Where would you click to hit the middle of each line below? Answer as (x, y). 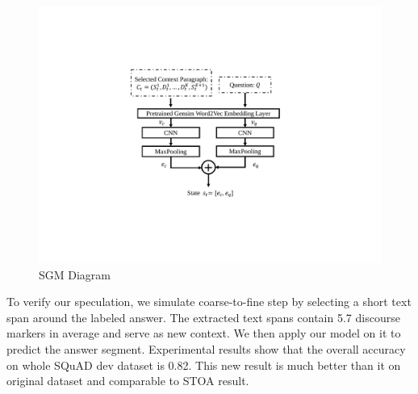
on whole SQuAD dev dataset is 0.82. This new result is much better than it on (204, 365)
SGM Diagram (75, 274)
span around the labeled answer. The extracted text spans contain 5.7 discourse (203, 317)
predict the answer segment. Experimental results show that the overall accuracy (206, 348)
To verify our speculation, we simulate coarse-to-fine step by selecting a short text (209, 302)
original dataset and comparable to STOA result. (128, 381)
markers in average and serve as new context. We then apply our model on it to (204, 333)
